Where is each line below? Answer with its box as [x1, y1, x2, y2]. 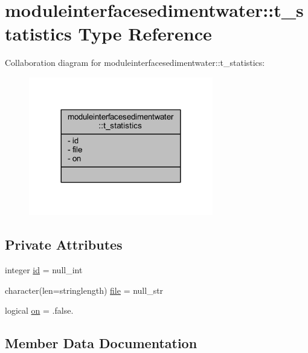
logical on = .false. [5, 304, 74, 317]
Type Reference [78, 21, 212, 46]
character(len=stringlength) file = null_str [5, 283, 164, 296]
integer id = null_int [5, 264, 83, 276]
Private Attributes [5, 235, 123, 254]
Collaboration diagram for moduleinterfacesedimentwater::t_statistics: [5, 56, 265, 69]
